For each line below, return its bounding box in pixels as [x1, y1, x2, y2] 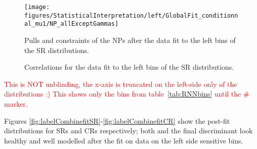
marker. [4, 98, 28, 109]
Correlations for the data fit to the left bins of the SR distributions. [24, 62, 234, 72]
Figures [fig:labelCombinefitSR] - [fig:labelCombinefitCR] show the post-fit [4, 115, 230, 126]
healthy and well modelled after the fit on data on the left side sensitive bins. [4, 135, 243, 145]
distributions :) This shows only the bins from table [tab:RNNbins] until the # [4, 88, 249, 99]
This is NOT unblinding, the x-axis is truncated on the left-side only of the [4, 78, 237, 89]
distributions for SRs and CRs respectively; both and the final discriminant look [4, 125, 253, 136]
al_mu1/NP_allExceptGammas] [24, 20, 119, 28]
